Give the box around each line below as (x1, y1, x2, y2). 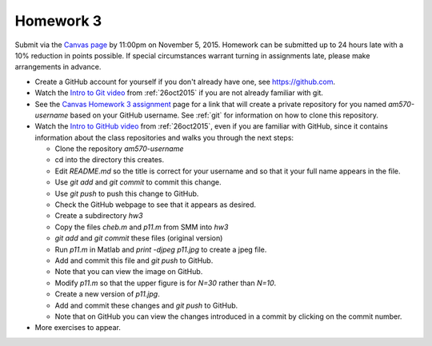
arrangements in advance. (14, 62, 102, 72)
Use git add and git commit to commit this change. (54, 177, 222, 187)
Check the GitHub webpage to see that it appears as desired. (54, 200, 256, 209)
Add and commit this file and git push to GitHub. (54, 256, 214, 265)
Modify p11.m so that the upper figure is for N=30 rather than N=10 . (54, 278, 277, 288)
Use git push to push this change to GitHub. (54, 189, 199, 198)
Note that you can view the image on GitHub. (54, 267, 203, 276)
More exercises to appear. (34, 323, 122, 332)
